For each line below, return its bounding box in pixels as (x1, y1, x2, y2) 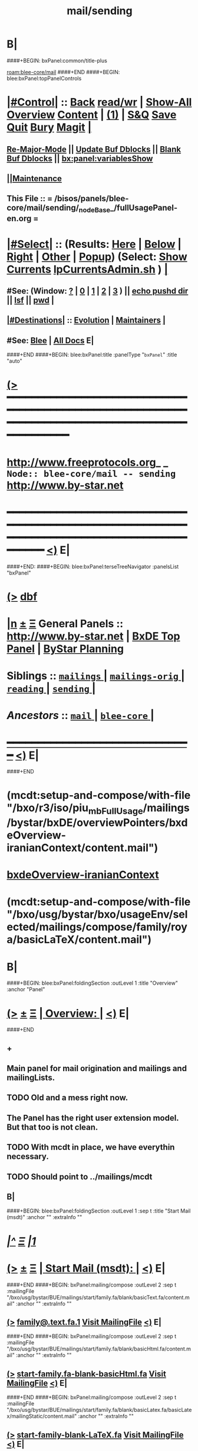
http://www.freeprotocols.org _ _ (6, 456, 169, 469)
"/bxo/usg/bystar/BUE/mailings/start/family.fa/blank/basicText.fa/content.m (6, 1294, 190, 1301)
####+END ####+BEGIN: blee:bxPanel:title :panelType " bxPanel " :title (6, 351, 177, 359)
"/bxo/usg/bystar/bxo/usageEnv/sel (6, 908, 188, 921)
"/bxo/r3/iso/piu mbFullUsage (6, 801, 143, 817)
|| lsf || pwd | (6, 295, 55, 305)
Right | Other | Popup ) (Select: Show (6, 250, 187, 263)
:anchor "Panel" (6, 986, 45, 993)
